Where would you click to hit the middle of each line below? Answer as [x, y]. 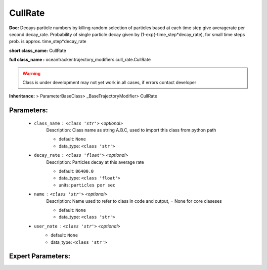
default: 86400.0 [76, 171]
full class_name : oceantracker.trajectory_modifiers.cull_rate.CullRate [80, 60]
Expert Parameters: [40, 256]
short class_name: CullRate [38, 50]
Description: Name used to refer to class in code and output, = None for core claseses [134, 201]
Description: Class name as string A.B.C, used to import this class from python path [131, 130]
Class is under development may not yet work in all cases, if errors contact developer [110, 82]
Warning [31, 73]
